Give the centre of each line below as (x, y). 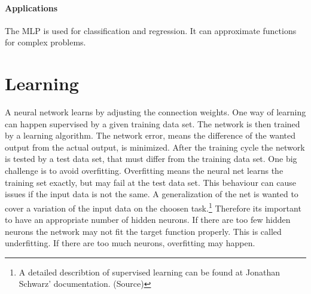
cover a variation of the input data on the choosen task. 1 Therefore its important (153, 207)
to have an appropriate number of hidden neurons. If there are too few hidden (148, 220)
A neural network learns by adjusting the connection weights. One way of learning (155, 112)
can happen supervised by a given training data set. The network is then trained (153, 123)
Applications (31, 7)
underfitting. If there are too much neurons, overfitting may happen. (130, 243)
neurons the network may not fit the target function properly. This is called (143, 231)
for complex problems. (45, 42)
